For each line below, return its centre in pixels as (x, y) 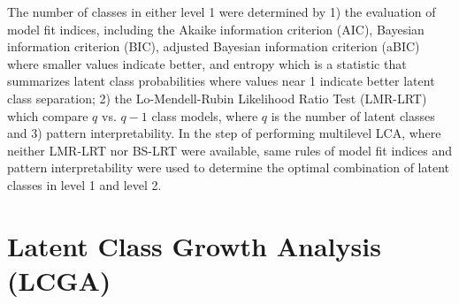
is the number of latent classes (353, 115)
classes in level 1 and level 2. (84, 184)
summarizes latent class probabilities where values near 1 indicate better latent (221, 81)
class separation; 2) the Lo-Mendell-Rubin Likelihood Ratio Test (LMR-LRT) (217, 98)
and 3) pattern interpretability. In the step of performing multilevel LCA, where (224, 133)
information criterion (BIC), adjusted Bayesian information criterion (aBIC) (214, 46)
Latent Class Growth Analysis (194, 245)
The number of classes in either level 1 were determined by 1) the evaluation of (222, 11)
